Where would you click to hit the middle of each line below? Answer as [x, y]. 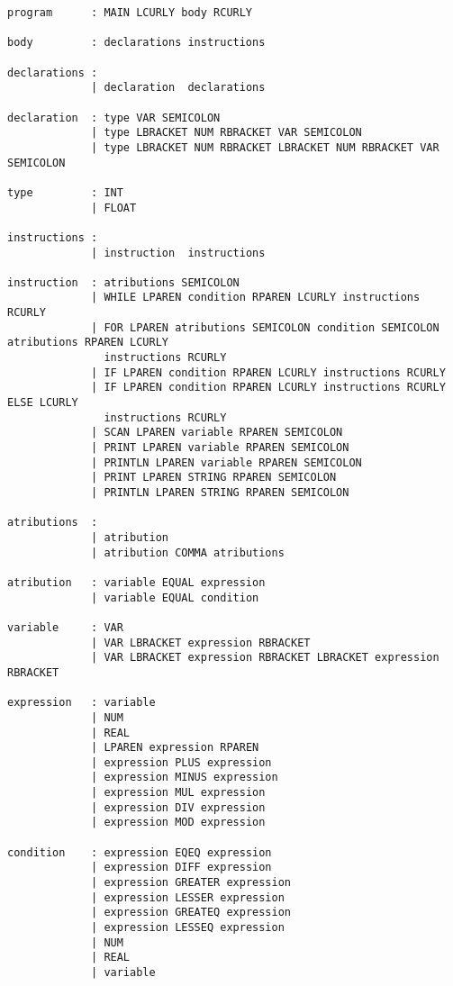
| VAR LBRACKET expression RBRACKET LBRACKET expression [265, 658]
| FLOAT [114, 208]
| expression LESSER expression [188, 897]
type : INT [65, 192]
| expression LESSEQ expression [188, 928]
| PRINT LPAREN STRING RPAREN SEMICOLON [214, 478]
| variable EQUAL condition [175, 597]
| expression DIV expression [178, 807]
